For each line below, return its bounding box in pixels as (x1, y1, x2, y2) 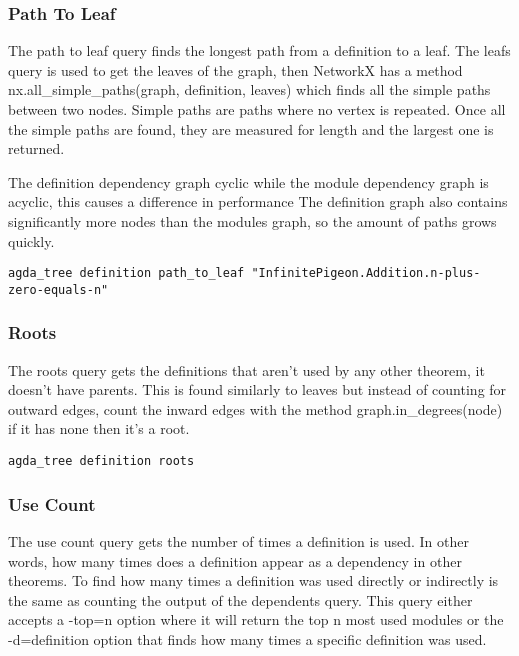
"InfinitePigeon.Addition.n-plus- (251, 266, 481, 281)
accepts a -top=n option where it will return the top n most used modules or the (8, 609, 504, 630)
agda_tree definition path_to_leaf (8, 266, 245, 281)
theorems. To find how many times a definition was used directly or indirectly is (8, 570, 499, 591)
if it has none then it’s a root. (8, 418, 190, 439)
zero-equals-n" (8, 282, 109, 297)
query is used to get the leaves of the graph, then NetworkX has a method (8, 59, 463, 80)
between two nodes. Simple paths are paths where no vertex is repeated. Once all (8, 99, 506, 119)
